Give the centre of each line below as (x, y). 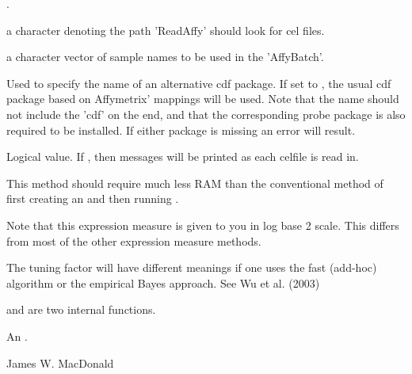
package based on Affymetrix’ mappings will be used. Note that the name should (203, 99)
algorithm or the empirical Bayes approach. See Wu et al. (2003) (163, 282)
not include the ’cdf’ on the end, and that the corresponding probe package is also (206, 114)
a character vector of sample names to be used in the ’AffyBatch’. (165, 57)
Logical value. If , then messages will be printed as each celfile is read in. (183, 156)
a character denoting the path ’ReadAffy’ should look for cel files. (166, 30)
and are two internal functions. (81, 309)
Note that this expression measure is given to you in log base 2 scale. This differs (203, 225)
